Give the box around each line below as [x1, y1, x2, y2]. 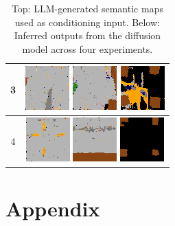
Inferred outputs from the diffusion [14, 28, 161, 43]
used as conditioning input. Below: [14, 14, 160, 29]
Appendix [5, 194, 100, 222]
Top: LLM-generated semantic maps [11, 1, 163, 15]
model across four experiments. [22, 41, 153, 56]
